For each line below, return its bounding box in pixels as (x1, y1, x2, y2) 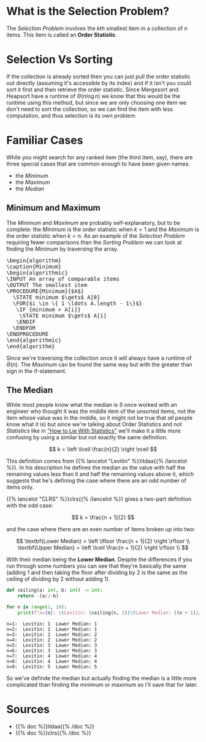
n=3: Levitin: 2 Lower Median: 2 (6, 631, 97, 638)
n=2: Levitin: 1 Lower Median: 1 (6, 626, 97, 632)
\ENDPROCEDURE (6, 330, 49, 338)
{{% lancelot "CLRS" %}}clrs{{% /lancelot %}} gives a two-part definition (6, 495, 192, 503)
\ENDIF (16, 318, 36, 325)
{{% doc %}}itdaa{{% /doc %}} (15, 722, 95, 730)
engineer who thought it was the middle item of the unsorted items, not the (6, 407, 196, 415)
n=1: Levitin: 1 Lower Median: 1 (6, 621, 97, 627)
